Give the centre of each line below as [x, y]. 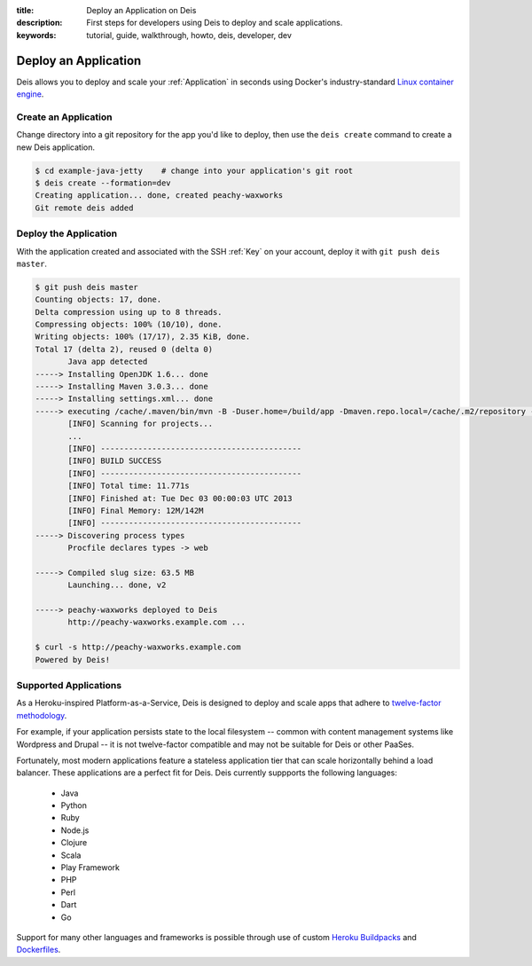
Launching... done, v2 [117, 585]
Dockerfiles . [39, 950]
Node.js [75, 830]
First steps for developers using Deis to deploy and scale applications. [215, 23]
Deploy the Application [67, 233]
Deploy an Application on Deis [141, 10]
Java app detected [108, 362]
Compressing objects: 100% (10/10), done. [129, 325]
